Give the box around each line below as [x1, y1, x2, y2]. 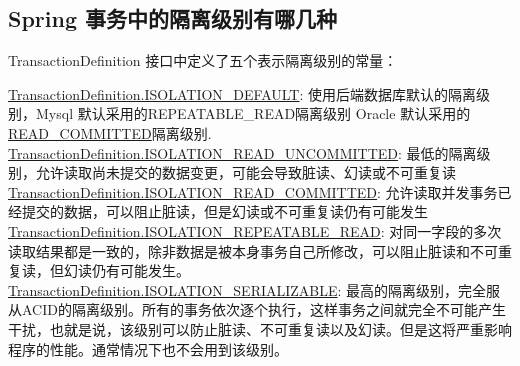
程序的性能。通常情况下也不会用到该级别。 [8, 338, 288, 359]
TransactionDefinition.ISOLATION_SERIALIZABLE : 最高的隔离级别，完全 [8, 279, 487, 300]
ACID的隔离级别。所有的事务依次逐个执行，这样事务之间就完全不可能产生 [21, 299, 506, 320]
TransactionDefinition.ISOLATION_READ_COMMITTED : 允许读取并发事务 [8, 181, 498, 202]
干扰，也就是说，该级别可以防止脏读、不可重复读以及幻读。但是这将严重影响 [8, 318, 512, 339]
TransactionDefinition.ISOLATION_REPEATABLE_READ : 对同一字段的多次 [8, 220, 502, 241]
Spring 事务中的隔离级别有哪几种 [8, 3, 338, 34]
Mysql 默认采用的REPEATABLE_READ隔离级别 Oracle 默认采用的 [35, 103, 471, 124]
